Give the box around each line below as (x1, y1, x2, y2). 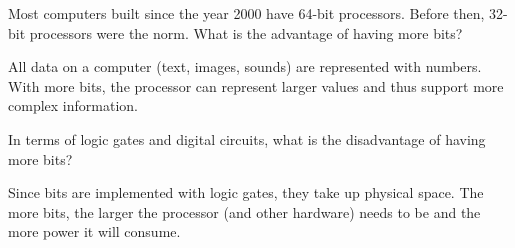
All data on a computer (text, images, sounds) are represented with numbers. (8, 56, 482, 77)
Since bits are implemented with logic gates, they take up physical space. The (8, 182, 484, 203)
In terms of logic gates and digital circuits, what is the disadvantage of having (8, 128, 486, 149)
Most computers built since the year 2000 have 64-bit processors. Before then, (8, 3, 485, 23)
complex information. (8, 95, 138, 116)
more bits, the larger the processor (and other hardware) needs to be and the (8, 201, 481, 222)
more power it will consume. (8, 221, 181, 242)
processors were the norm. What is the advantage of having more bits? (29, 22, 463, 43)
